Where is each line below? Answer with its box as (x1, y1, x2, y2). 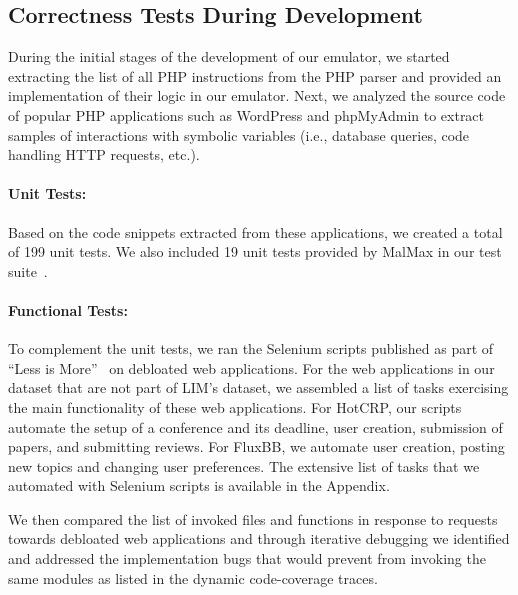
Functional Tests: (8, 299, 128, 320)
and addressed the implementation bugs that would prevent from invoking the (8, 548, 486, 569)
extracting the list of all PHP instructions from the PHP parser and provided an (8, 65, 502, 86)
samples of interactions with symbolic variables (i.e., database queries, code (8, 124, 470, 145)
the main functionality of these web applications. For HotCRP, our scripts (8, 396, 462, 417)
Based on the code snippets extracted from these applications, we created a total (8, 221, 503, 242)
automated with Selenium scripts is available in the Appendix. (8, 475, 390, 496)
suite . (8, 260, 48, 281)
